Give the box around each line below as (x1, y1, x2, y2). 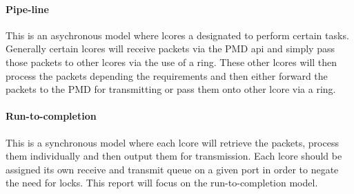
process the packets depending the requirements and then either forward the (6, 68, 328, 83)
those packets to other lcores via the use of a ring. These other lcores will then (6, 54, 337, 69)
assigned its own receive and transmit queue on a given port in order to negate (6, 162, 339, 176)
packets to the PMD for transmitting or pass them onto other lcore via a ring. (6, 82, 336, 96)
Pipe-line (6, 1, 49, 16)
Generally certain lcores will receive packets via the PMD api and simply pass (6, 41, 335, 56)
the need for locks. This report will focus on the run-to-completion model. (6, 175, 318, 190)
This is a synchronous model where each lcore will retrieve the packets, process (6, 135, 339, 149)
